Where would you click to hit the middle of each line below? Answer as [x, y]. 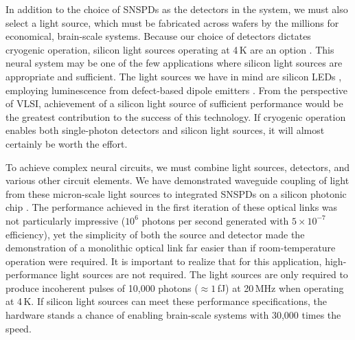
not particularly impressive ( [66, 220]
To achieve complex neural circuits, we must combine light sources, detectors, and [177, 167]
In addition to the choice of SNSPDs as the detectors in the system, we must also [177, 9]
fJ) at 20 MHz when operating [280, 287]
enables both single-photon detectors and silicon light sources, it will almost [165, 130]
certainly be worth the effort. [67, 143]
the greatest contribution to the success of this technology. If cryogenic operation [176, 116]
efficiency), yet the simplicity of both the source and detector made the [155, 234]
